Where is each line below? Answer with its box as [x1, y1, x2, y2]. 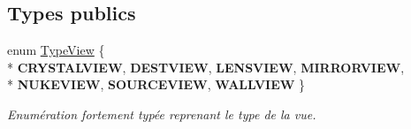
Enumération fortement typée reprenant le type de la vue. [7, 104, 316, 123]
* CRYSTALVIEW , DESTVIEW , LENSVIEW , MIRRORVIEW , [7, 57, 405, 76]
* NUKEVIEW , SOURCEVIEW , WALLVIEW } [7, 75, 306, 94]
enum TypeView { [7, 41, 105, 59]
